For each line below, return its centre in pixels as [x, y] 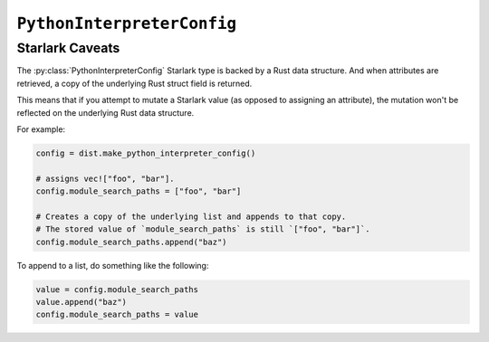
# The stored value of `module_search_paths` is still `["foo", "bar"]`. [203, 229]
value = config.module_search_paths [117, 289]
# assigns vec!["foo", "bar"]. [105, 178]
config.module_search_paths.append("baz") [131, 242]
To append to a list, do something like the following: [113, 265]
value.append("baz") [81, 302]
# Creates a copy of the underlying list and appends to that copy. [191, 216]
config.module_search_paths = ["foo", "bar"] [139, 191]
